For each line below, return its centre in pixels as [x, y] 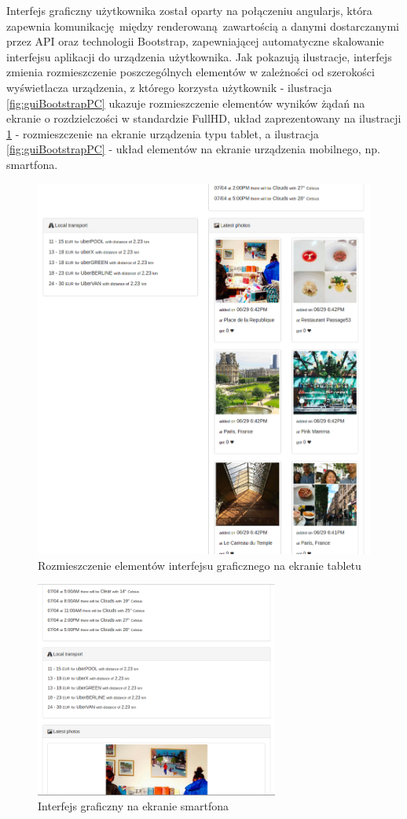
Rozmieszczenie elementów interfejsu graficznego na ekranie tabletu [200, 565]
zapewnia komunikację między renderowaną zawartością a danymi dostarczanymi [203, 26]
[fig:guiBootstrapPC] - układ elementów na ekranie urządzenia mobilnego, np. [193, 149]
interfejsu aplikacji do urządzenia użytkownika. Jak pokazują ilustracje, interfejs [199, 56]
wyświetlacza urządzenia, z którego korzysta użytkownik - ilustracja [169, 87]
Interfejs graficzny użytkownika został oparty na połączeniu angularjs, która [189, 10]
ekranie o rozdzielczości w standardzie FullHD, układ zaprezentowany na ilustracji [204, 118]
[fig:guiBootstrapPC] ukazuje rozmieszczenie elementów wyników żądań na [186, 103]
